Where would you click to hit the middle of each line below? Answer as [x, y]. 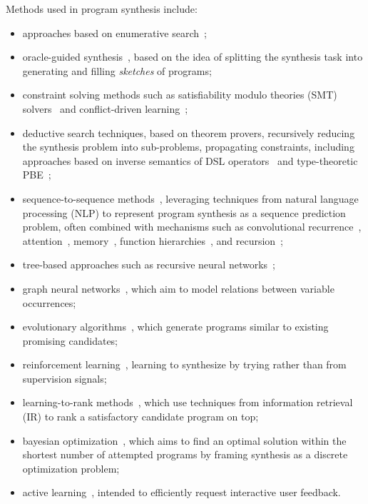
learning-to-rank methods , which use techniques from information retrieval [188, 402]
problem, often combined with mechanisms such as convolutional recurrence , [192, 227]
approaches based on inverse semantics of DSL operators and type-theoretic [190, 160]
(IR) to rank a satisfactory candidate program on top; [140, 417]
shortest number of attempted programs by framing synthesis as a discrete [185, 454]
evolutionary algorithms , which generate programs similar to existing [175, 327]
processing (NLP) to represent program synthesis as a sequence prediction [184, 212]
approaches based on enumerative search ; [114, 32]
